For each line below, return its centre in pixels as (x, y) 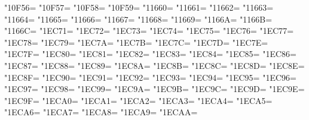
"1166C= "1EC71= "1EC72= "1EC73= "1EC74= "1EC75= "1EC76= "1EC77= (149, 31)
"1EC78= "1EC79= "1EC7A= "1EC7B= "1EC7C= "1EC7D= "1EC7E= (136, 42)
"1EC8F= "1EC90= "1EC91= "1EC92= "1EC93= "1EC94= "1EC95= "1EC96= (150, 77)
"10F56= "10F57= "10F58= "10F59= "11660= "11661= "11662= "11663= (139, 7)
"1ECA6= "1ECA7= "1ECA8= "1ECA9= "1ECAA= (101, 112)
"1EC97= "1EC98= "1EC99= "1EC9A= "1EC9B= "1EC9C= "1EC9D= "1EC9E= (154, 89)
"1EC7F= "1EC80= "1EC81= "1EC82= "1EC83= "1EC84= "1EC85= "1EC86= (150, 54)
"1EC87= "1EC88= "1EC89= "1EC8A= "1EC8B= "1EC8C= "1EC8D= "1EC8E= (154, 65)
